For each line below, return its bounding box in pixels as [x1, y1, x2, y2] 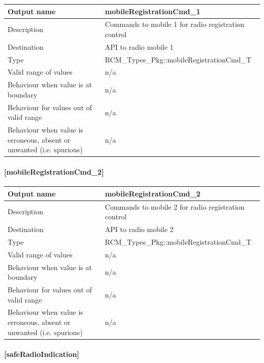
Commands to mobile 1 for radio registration [105, 19, 245, 29]
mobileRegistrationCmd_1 [105, 6, 201, 16]
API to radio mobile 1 [105, 41, 174, 52]
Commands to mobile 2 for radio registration [105, 201, 245, 212]
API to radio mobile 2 [105, 224, 174, 235]
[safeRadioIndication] [4, 349, 79, 359]
